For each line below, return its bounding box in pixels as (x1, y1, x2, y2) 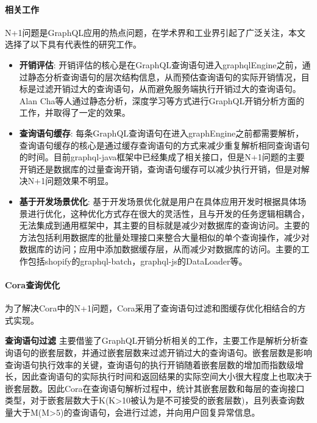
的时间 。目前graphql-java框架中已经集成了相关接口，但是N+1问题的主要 (19, 151, 305, 163)
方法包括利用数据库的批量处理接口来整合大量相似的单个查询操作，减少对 (19, 230, 310, 243)
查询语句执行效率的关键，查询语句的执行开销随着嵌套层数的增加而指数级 (5, 358, 295, 371)
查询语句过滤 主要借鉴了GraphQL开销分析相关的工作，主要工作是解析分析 (5, 334, 300, 347)
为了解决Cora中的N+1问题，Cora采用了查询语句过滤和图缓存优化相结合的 (5, 302, 297, 315)
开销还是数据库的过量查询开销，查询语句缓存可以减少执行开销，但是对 (19, 162, 301, 175)
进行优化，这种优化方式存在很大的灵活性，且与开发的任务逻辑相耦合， (27, 207, 310, 219)
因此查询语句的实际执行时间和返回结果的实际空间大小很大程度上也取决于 (21, 370, 312, 383)
